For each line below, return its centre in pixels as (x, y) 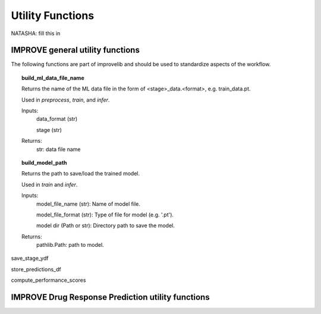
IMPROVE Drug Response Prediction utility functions (111, 297)
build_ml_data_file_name (53, 78)
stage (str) (49, 130)
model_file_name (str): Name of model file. (89, 204)
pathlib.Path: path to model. (70, 245)
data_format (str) (57, 119)
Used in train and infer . (50, 184)
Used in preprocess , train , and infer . (66, 100)
